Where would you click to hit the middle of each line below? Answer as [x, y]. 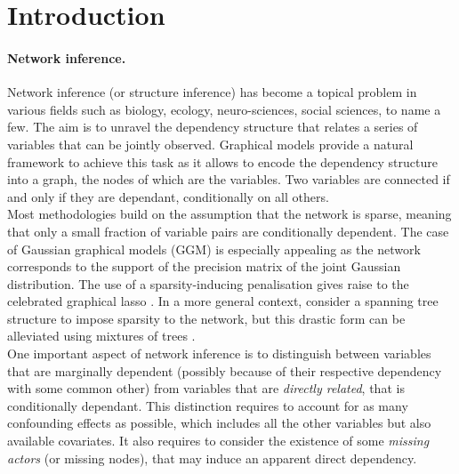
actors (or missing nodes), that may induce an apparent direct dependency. [212, 458]
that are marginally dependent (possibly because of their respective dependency [225, 370]
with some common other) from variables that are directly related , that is [206, 388]
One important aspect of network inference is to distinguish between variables [219, 353]
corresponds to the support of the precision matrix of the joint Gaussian [204, 266]
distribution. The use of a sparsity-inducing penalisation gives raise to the [208, 283]
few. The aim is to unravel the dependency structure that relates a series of [213, 127]
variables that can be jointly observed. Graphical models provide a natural [210, 144]
